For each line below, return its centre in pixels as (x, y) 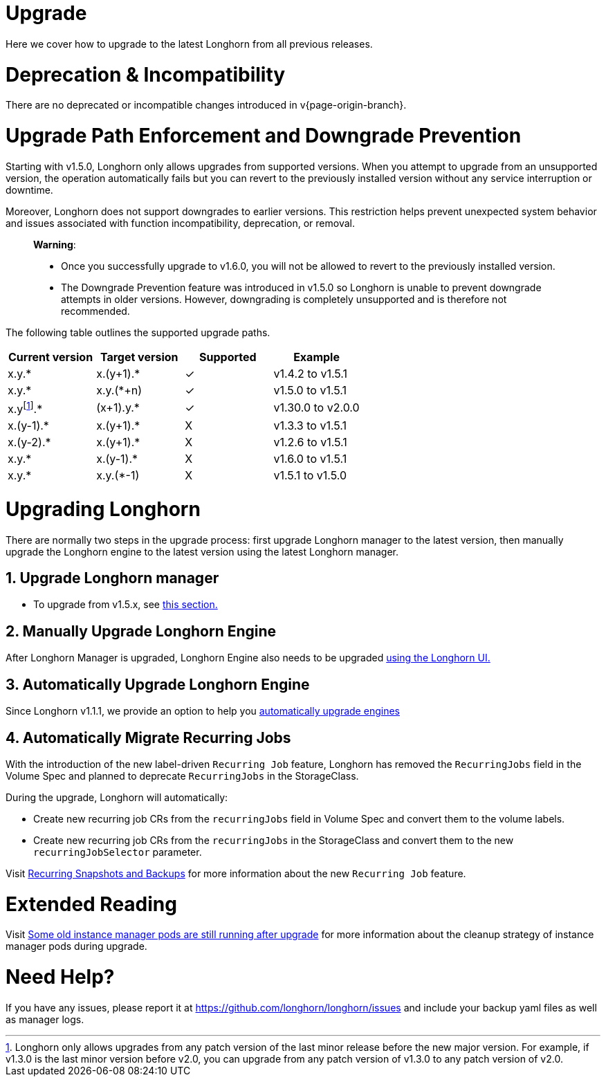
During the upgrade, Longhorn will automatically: (117, 797)
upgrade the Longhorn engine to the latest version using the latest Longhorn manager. (202, 551)
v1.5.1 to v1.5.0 (310, 476)
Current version (51, 357)
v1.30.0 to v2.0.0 (316, 408)
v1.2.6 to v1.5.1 (310, 442)
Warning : (55, 244)
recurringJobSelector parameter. (118, 852)
